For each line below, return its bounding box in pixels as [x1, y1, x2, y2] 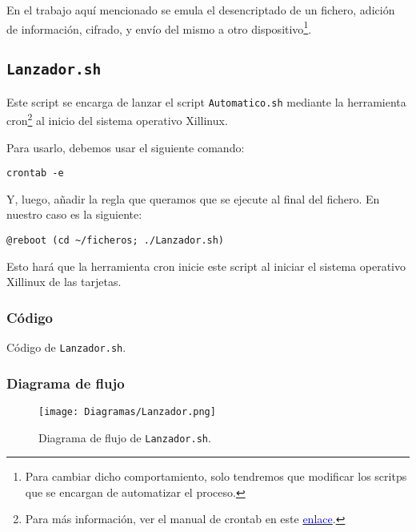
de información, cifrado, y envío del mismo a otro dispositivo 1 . [6, 18, 312, 37]
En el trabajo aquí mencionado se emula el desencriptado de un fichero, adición [6, 2, 395, 18]
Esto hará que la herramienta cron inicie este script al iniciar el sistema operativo [6, 257, 406, 274]
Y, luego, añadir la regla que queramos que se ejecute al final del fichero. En [6, 190, 380, 207]
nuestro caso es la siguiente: [6, 206, 142, 223]
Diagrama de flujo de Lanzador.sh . [38, 429, 211, 445]
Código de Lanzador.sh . [6, 339, 126, 356]
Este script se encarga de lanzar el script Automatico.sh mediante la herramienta [6, 93, 406, 110]
